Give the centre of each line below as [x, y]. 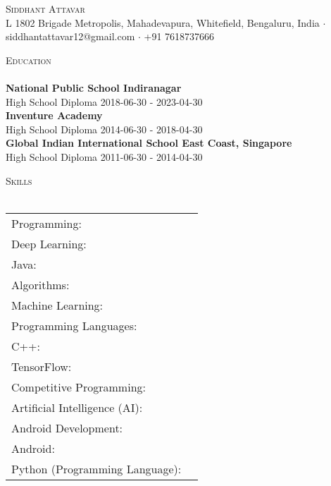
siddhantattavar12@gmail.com [70, 36]
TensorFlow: [42, 366]
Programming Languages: [74, 325]
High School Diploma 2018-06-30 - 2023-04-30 [104, 101]
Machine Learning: [57, 305]
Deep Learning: [49, 243]
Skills [19, 180]
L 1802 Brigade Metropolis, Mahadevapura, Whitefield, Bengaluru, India [163, 22]
